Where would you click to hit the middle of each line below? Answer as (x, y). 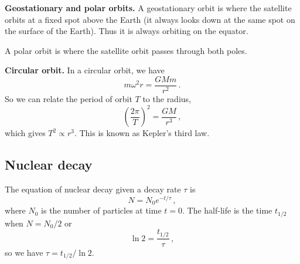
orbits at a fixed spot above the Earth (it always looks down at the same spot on (150, 19)
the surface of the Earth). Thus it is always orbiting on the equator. (127, 31)
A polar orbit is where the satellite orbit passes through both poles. (126, 50)
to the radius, (167, 99)
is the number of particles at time (101, 210)
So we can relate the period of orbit (69, 99)
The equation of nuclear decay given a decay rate (93, 189)
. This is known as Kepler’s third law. (142, 133)
